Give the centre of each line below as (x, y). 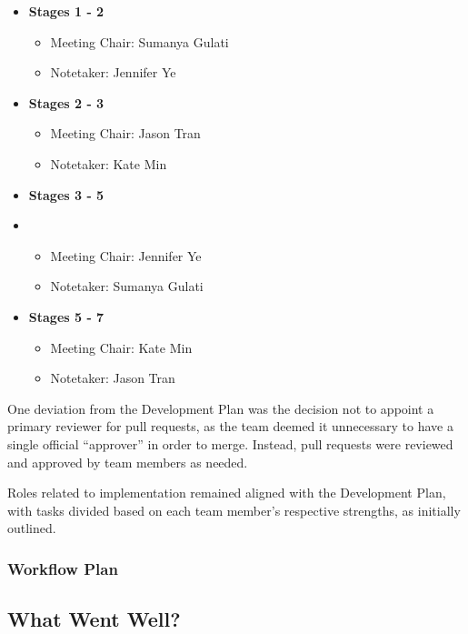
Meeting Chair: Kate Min (121, 347)
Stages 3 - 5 (66, 194)
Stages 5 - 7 (66, 316)
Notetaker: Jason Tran (113, 378)
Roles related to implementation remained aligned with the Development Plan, (227, 493)
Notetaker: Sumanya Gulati (127, 286)
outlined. (32, 528)
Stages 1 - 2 (66, 11)
